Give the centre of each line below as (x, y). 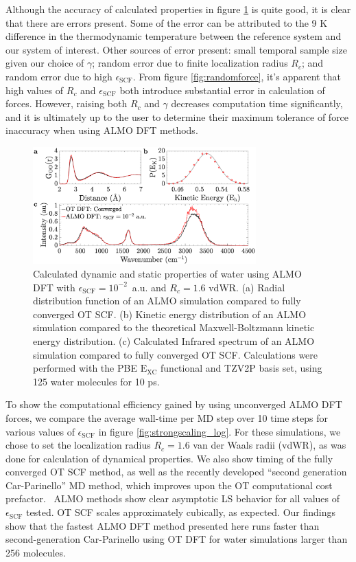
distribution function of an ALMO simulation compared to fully (167, 301)
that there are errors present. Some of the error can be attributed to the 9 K (167, 22)
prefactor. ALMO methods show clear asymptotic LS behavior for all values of (173, 498)
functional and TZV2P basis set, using (241, 368)
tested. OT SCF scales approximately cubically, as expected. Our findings (181, 512)
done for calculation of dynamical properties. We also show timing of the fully (169, 458)
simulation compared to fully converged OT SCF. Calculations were (176, 354)
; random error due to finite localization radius (190, 63)
